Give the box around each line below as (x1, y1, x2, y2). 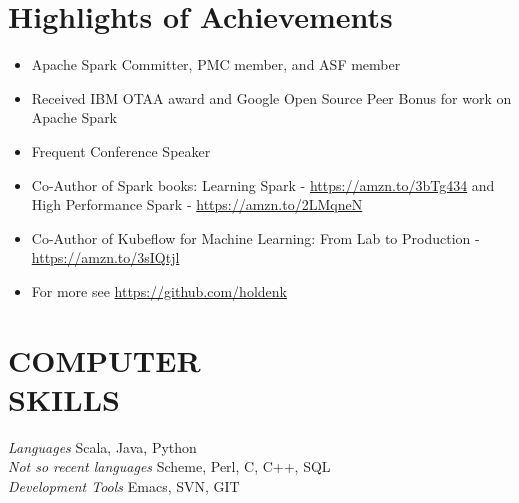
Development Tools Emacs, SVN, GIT (8, 475, 240, 496)
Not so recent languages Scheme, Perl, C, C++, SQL (8, 456, 331, 477)
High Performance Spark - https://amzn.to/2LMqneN (31, 194, 363, 215)
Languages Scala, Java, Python (8, 436, 197, 457)
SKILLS (8, 378, 120, 419)
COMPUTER (8, 339, 201, 380)
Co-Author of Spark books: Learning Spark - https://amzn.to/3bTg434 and (31, 174, 495, 195)
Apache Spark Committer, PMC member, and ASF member (31, 54, 401, 75)
